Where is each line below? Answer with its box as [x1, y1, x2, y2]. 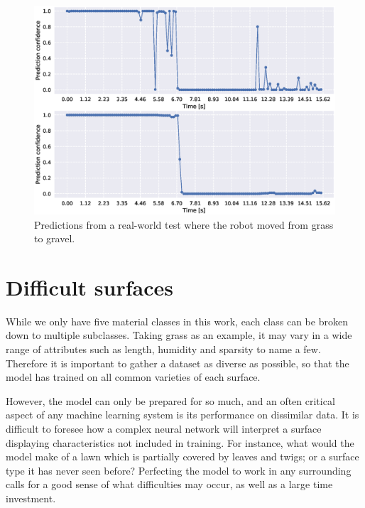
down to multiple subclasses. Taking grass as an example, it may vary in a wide [6, 328, 352, 342]
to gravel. [34, 231, 75, 246]
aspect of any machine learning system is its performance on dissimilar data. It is [6, 407, 359, 422]
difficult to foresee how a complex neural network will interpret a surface [6, 421, 322, 436]
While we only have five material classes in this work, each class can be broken [6, 313, 348, 328]
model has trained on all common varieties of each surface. [6, 369, 261, 384]
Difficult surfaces [6, 272, 173, 301]
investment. [6, 491, 56, 506]
